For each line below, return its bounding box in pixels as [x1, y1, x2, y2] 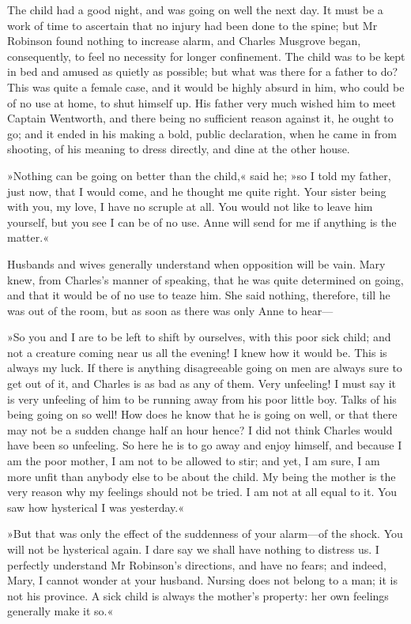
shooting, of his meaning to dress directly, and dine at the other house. [7, 141, 350, 157]
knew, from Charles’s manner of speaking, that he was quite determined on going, [7, 271, 404, 288]
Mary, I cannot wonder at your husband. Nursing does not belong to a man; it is [7, 572, 398, 588]
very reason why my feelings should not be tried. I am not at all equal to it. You [7, 483, 398, 500]
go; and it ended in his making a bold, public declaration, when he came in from [7, 125, 397, 141]
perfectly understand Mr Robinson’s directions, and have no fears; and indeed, [7, 556, 386, 573]
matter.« [7, 229, 49, 246]
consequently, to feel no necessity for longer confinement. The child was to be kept [7, 47, 405, 64]
